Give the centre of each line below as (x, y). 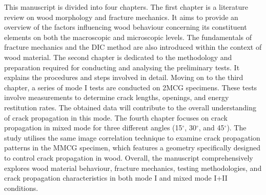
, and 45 (211, 128)
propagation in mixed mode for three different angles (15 (93, 128)
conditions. (21, 188)
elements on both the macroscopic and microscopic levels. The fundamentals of (128, 37)
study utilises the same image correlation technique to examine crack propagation (132, 137)
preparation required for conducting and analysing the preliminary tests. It (122, 67)
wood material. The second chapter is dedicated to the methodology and (118, 57)
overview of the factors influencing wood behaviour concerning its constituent (126, 27)
